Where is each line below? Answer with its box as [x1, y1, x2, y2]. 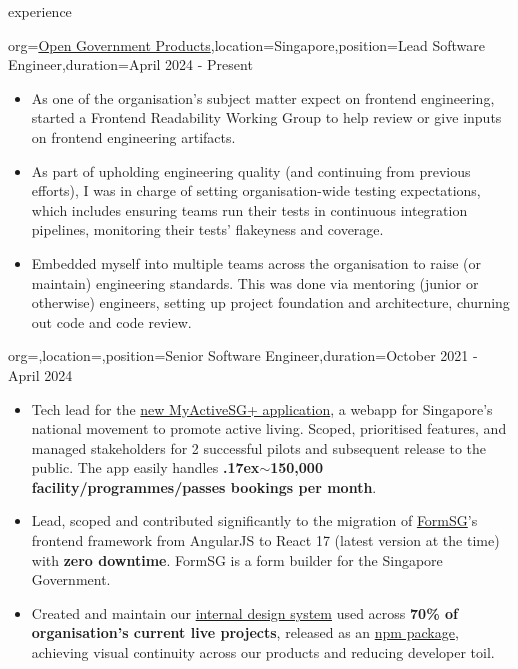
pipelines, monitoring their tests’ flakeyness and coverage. [31, 219, 384, 240]
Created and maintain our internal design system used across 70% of [31, 602, 458, 623]
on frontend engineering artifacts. [31, 126, 236, 147]
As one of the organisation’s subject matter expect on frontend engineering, [31, 87, 495, 108]
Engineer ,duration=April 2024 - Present [8, 54, 253, 75]
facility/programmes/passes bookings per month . [31, 476, 377, 497]
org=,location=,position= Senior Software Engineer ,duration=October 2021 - [8, 345, 478, 366]
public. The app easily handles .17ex [31, 457, 260, 478]
